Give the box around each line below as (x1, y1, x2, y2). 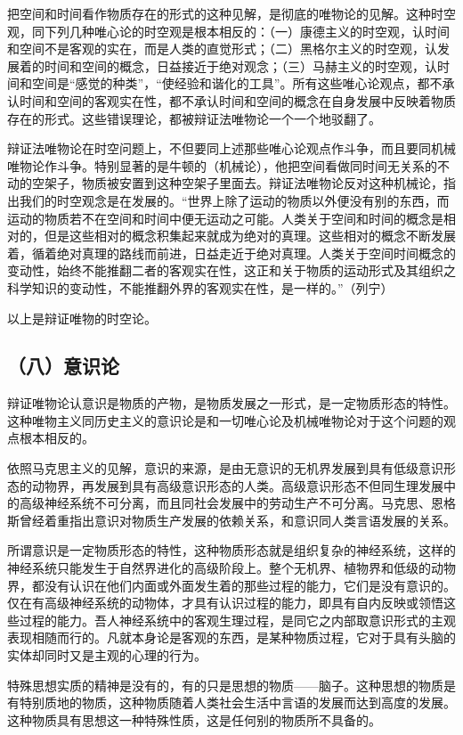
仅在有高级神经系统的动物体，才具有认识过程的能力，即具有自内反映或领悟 (7, 593, 443, 612)
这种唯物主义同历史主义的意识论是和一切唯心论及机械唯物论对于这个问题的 (7, 411, 443, 429)
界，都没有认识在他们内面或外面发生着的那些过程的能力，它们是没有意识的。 (7, 576, 456, 594)
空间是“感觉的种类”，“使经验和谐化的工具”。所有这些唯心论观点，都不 (31, 74, 443, 93)
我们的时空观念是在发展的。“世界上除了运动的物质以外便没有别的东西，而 (19, 191, 450, 209)
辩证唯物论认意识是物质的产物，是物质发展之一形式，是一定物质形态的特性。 (7, 394, 456, 412)
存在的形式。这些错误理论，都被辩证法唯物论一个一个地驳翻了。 (7, 109, 381, 127)
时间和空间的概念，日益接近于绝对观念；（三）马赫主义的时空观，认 (44, 56, 437, 75)
